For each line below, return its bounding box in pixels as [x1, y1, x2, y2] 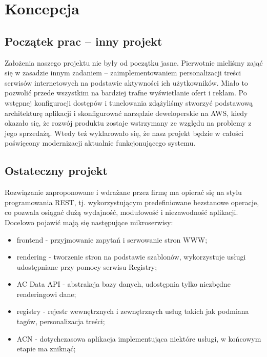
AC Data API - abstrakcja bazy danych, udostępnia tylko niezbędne [16, 279, 231, 289]
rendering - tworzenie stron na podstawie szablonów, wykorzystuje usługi [16, 251, 246, 262]
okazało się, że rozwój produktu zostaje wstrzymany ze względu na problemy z [5, 117, 252, 128]
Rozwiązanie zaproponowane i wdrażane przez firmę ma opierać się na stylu [5, 187, 242, 197]
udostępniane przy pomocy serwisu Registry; [16, 261, 157, 272]
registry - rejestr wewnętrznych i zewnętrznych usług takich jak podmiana [16, 306, 249, 316]
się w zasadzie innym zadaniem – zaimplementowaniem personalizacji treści [5, 67, 241, 78]
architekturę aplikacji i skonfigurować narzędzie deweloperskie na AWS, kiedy [5, 107, 248, 118]
